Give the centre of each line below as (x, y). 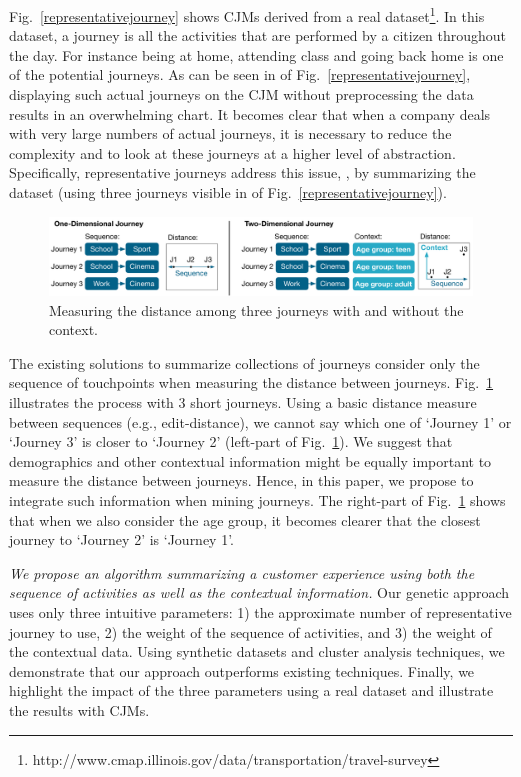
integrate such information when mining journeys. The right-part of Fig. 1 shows (257, 500)
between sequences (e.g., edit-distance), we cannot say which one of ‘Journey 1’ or (260, 421)
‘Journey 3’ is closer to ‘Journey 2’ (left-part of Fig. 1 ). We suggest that (231, 441)
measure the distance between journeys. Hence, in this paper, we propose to (241, 480)
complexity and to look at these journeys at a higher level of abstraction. (232, 152)
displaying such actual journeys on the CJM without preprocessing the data (241, 94)
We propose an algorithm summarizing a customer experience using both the (242, 572)
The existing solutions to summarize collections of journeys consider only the (244, 362)
